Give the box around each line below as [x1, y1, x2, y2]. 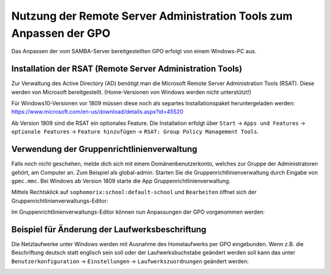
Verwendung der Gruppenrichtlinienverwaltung [11, 144, 197, 154]
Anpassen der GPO [11, 26, 110, 40]
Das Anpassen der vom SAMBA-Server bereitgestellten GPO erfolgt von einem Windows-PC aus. [11, 48, 257, 55]
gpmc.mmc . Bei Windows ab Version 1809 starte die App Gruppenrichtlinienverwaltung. [11, 177, 231, 184]
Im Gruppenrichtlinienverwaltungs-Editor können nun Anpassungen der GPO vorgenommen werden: [11, 208, 265, 216]
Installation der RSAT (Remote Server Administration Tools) [11, 64, 243, 74]
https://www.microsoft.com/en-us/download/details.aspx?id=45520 [11, 108, 184, 116]
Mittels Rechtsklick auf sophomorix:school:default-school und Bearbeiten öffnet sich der [11, 189, 257, 196]
